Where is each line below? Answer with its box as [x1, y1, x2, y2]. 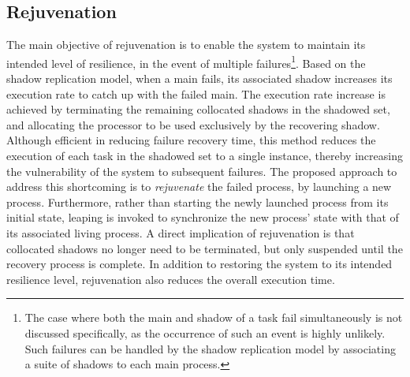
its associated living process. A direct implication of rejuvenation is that [6, 224, 355, 241]
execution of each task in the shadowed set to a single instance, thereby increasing [6, 147, 403, 164]
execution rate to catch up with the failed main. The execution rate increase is [6, 85, 386, 102]
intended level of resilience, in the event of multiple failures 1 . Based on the [6, 52, 366, 71]
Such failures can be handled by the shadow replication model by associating [24, 340, 396, 356]
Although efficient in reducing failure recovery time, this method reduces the [6, 132, 376, 148]
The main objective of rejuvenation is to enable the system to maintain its [6, 36, 366, 53]
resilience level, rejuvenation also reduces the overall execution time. [6, 271, 335, 287]
